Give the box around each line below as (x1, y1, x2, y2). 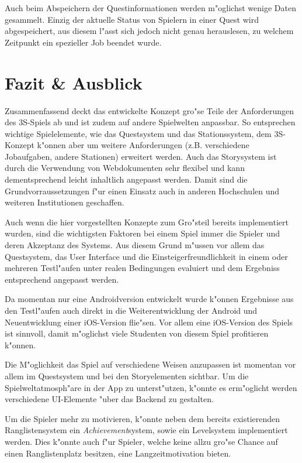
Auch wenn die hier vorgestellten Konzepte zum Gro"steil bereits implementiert (5, 215, 289, 228)
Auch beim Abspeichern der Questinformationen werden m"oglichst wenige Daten (5, 2, 296, 13)
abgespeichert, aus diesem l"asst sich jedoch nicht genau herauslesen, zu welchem (5, 25, 294, 37)
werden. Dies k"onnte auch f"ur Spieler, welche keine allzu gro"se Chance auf (5, 435, 278, 447)
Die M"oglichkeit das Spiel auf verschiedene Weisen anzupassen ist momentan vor (5, 358, 296, 371)
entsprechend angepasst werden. (5, 273, 119, 285)
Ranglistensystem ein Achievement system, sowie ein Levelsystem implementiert (5, 424, 288, 436)
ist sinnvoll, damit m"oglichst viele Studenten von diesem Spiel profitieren (5, 327, 269, 339)
